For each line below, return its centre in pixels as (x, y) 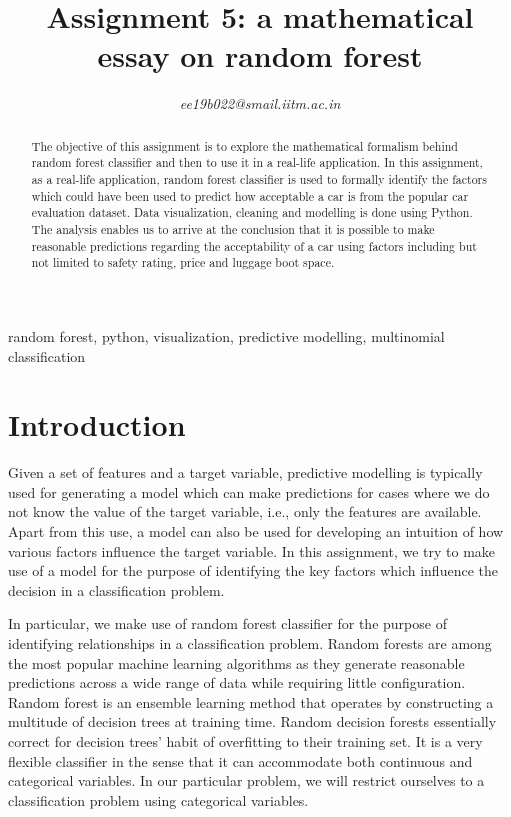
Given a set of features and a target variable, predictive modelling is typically (245, 472)
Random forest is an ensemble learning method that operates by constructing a (251, 701)
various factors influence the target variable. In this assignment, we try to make (252, 550)
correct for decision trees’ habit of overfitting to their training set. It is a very (245, 740)
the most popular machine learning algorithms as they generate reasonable (236, 662)
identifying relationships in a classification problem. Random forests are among (250, 643)
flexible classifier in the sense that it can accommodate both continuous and (240, 760)
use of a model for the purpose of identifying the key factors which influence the (253, 570)
